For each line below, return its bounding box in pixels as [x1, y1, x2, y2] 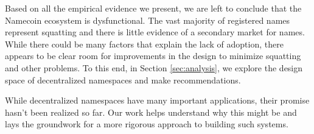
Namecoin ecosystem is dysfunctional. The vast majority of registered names [5, 13, 290, 26]
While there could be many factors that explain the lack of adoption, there [5, 37, 284, 50]
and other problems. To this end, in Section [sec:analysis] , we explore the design [5, 61, 303, 74]
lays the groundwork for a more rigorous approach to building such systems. [5, 118, 288, 130]
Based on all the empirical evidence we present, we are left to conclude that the [5, 2, 302, 14]
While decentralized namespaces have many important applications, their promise [5, 94, 310, 107]
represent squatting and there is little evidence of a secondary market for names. [5, 26, 305, 38]
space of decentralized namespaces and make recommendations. [5, 73, 241, 86]
